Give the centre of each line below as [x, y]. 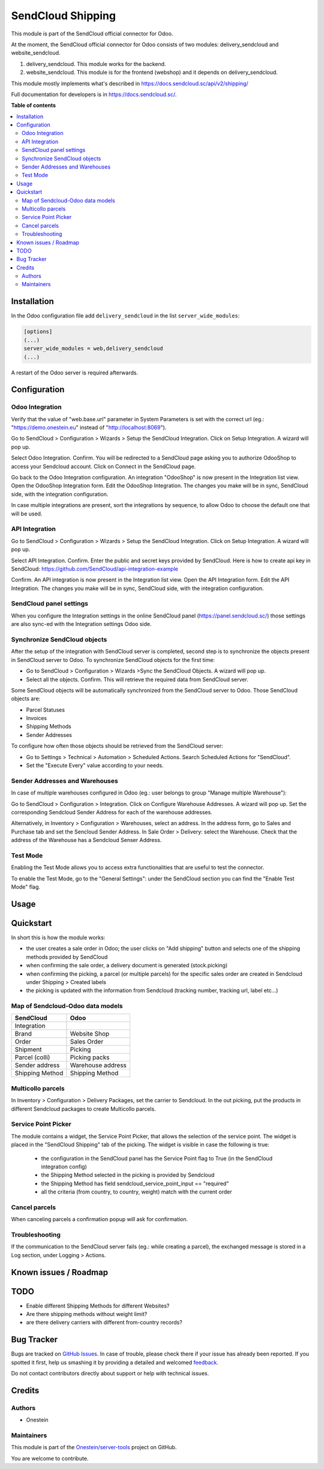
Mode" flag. [26, 887]
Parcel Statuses [46, 710]
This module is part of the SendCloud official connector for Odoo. [92, 34]
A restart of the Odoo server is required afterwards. [74, 373]
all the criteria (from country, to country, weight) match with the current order [136, 1192]
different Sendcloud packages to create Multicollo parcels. [83, 1109]
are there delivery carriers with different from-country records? [104, 1323]
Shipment [28, 1050]
